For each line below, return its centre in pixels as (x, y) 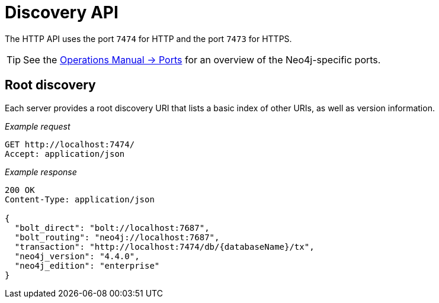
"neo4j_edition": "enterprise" (87, 265)
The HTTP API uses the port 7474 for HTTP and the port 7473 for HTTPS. (148, 38)
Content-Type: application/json (80, 199)
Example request (38, 126)
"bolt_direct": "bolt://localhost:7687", (112, 228)
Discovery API (62, 12)
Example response (41, 172)
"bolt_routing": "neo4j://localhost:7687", (117, 237)
